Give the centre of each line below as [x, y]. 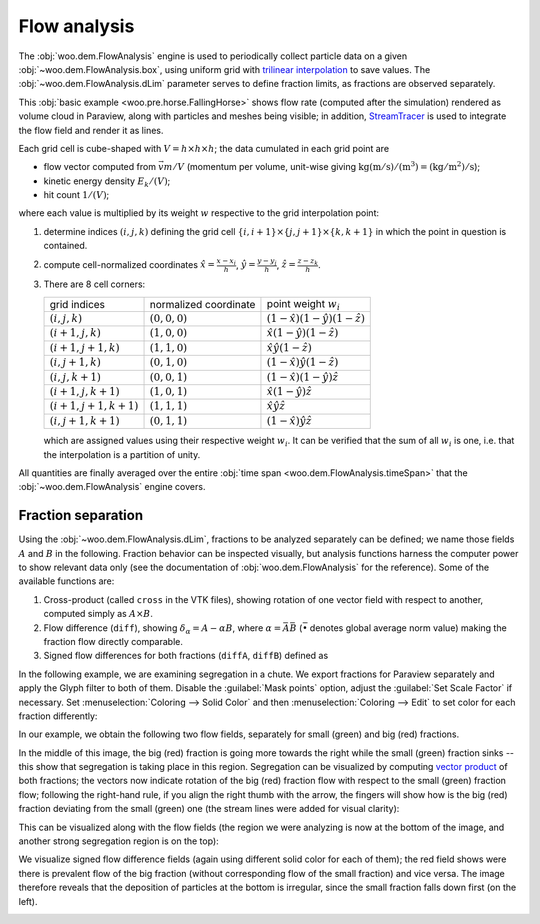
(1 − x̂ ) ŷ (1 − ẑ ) [302, 362]
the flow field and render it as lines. [91, 130]
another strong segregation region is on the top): [118, 841]
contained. [65, 246]
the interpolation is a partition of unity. [122, 454]
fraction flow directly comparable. [113, 641]
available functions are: [66, 581]
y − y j [266, 261]
